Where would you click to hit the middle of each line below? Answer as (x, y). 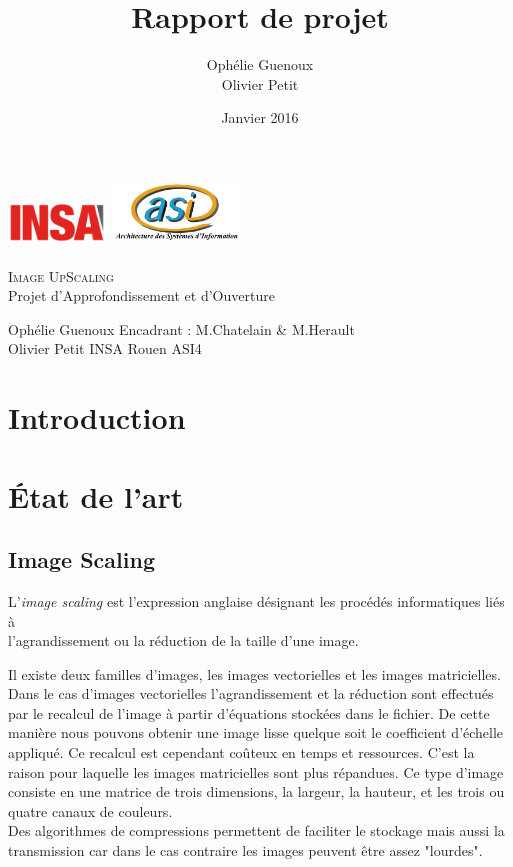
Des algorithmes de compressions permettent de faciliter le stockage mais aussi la (256, 830)
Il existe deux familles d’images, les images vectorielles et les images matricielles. (254, 673)
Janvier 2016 (260, 117)
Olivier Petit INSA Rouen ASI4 (105, 348)
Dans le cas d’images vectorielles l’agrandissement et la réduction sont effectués (251, 693)
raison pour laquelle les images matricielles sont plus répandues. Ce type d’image (256, 771)
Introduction (97, 417)
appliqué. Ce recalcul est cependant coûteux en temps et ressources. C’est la (241, 752)
